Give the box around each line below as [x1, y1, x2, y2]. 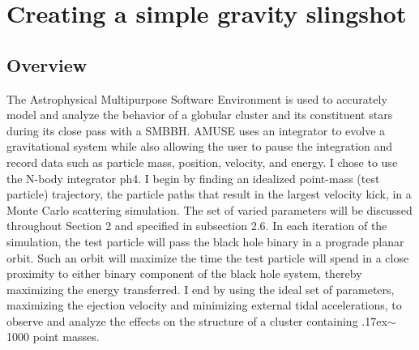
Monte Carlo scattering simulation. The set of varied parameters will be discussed [6, 201, 413, 218]
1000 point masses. [6, 328, 100, 345]
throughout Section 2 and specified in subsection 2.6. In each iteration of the [6, 217, 387, 234]
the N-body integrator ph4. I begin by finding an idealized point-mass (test [6, 169, 380, 186]
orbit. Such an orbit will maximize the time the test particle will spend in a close [6, 249, 409, 266]
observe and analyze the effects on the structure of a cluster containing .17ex [6, 312, 387, 329]
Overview [6, 52, 88, 77]
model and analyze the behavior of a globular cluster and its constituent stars [6, 106, 393, 123]
